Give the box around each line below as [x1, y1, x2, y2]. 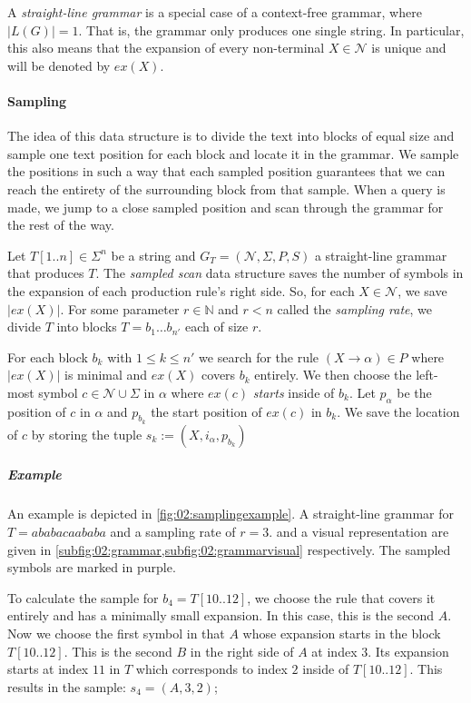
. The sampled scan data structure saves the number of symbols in [95, 263, 464, 282]
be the [397, 382, 432, 401]
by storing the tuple [31, 424, 142, 443]
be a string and [111, 245, 196, 264]
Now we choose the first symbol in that [7, 624, 225, 643]
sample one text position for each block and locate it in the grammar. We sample [7, 144, 459, 163]
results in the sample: [7, 677, 126, 696]
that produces [7, 263, 84, 282]
